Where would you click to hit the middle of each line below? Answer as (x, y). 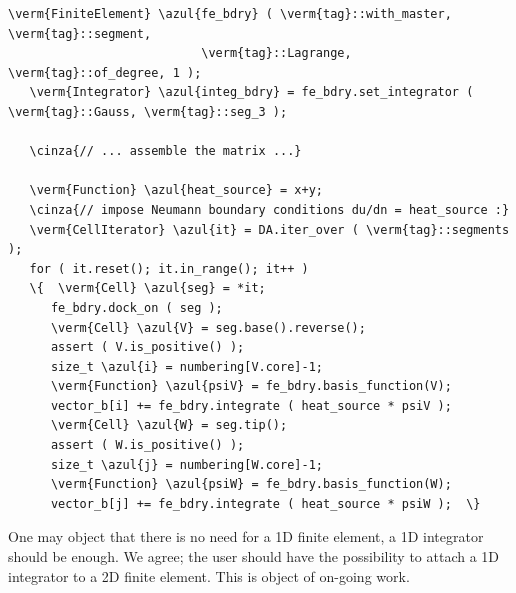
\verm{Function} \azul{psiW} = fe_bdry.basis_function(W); (251, 484)
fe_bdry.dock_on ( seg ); (136, 307)
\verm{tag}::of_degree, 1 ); (105, 72)
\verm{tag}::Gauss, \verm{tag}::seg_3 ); (148, 111)
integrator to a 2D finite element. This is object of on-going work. (209, 575)
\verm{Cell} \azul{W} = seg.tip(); (169, 425)
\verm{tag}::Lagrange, (276, 53)
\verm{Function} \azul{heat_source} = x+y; (176, 190)
